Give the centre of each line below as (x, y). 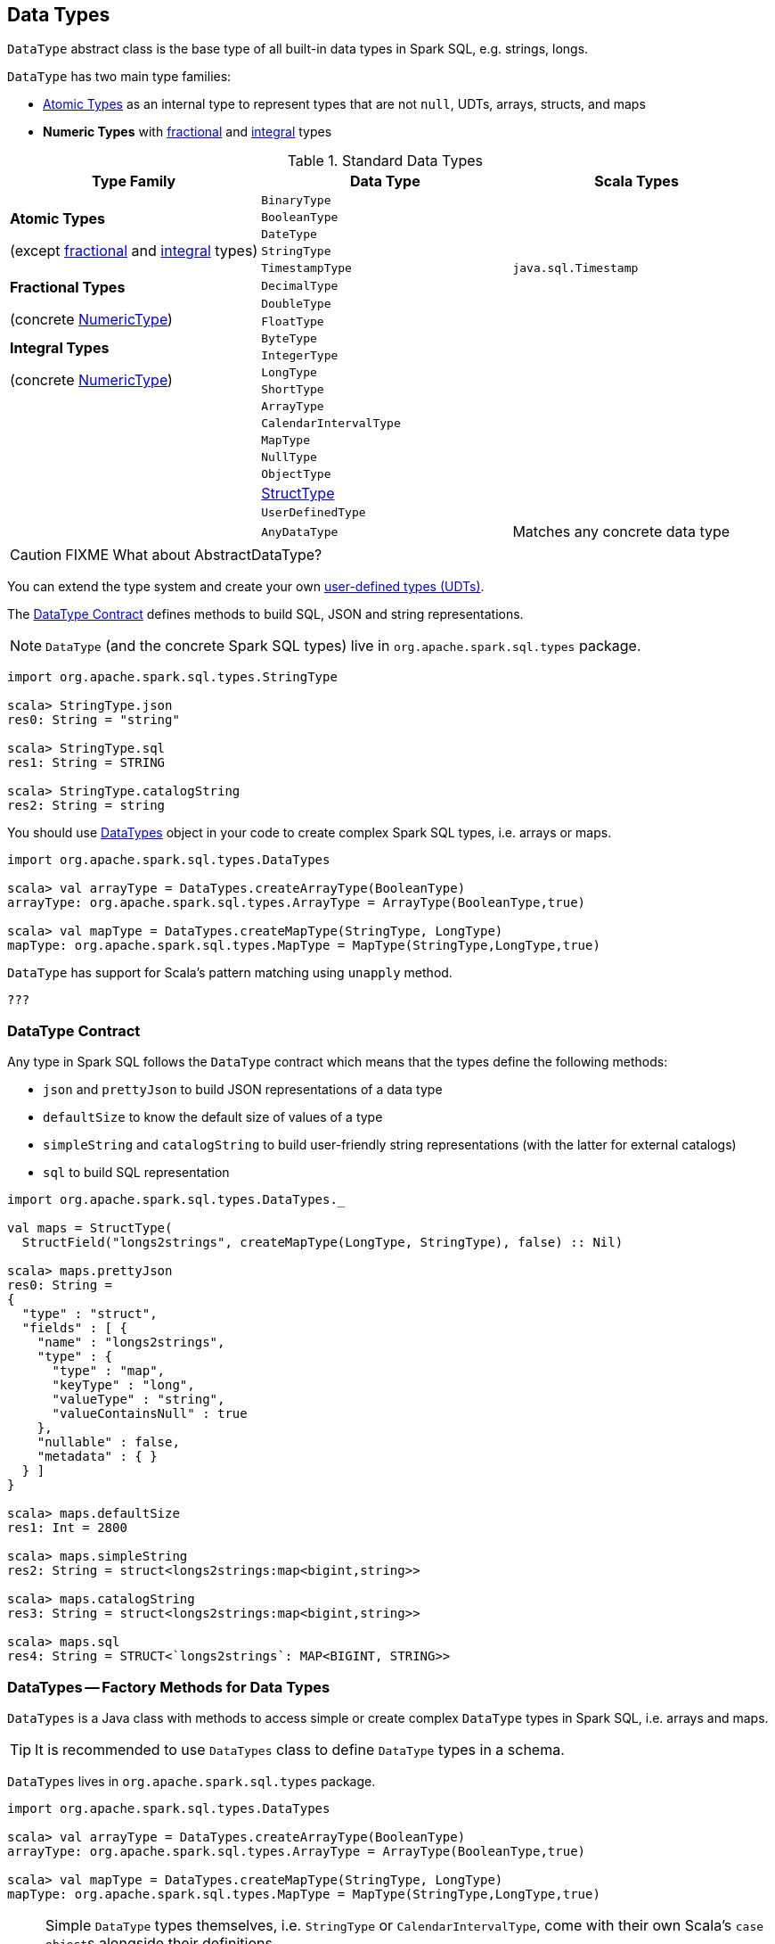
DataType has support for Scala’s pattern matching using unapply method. (230, 973)
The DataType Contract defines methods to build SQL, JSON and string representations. (265, 614)
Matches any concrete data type (621, 532)
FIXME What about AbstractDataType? (194, 555)
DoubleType (296, 303)
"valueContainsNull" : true (150, 1414)
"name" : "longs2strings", (131, 1343)
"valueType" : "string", (139, 1400)
